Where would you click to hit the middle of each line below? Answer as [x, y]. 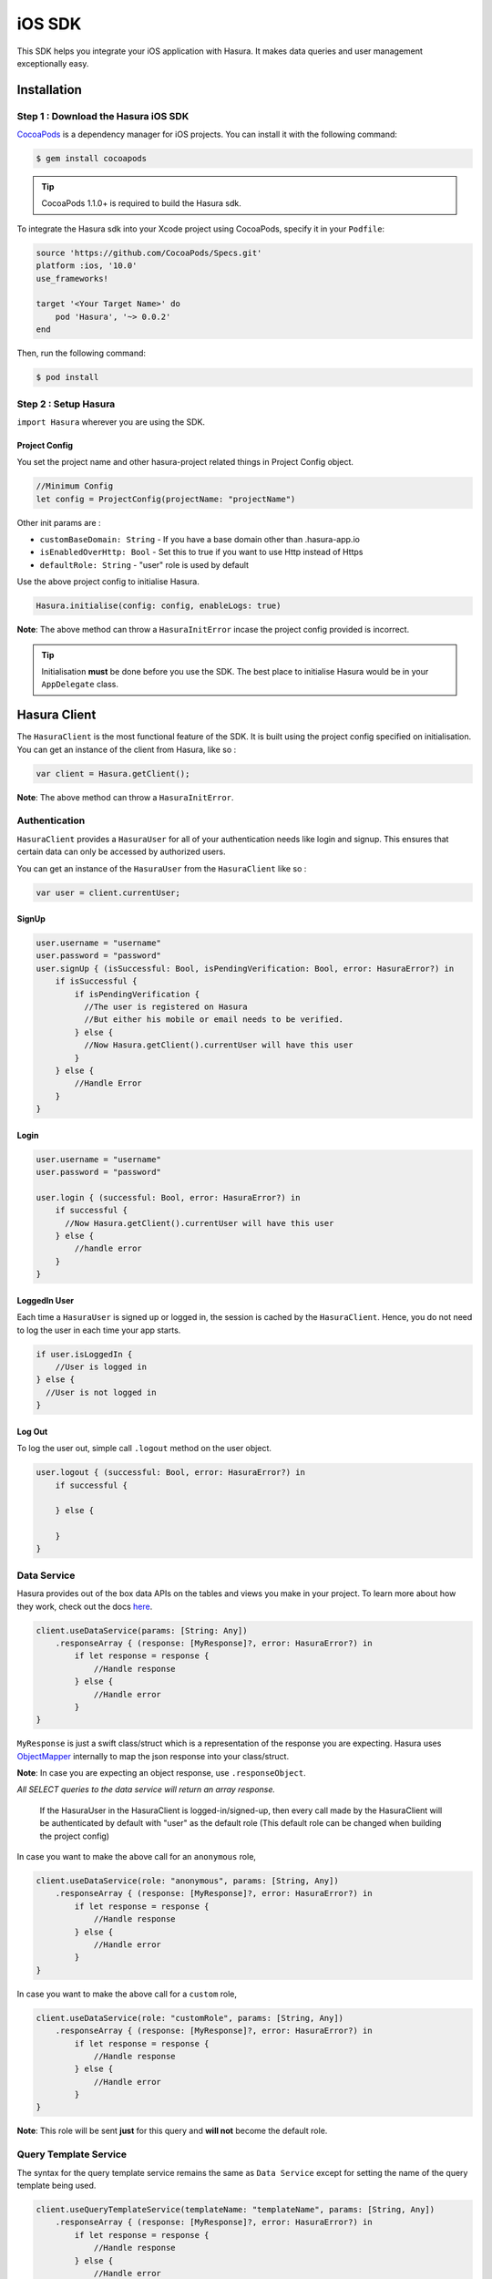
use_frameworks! [72, 278]
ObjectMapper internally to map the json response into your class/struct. [153, 1756]
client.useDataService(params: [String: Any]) [142, 1630]
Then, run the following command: [81, 353]
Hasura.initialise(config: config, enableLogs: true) [159, 606]
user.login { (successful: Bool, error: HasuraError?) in [168, 1197]
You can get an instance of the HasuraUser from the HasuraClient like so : [162, 868]
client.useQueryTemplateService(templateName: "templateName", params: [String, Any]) [236, 2209]
